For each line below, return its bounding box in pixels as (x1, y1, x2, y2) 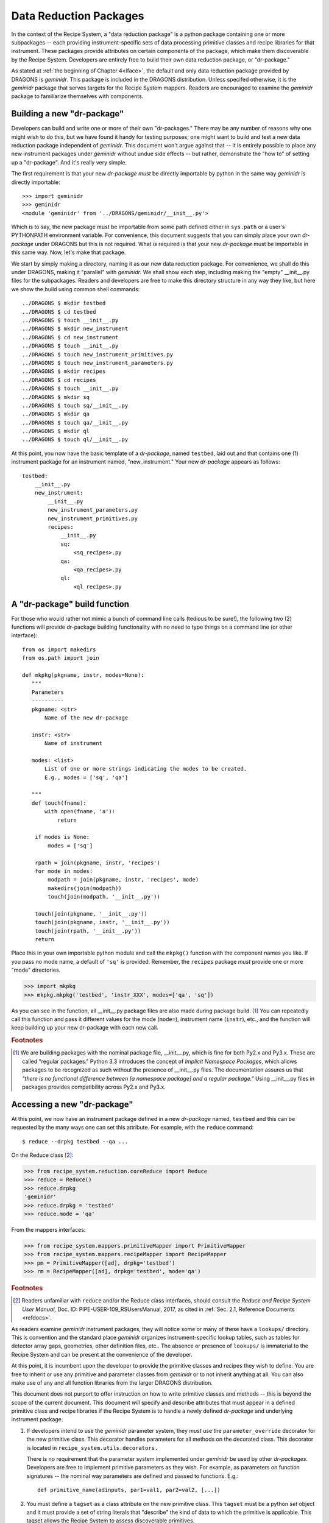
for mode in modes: (34, 868, 93, 874)
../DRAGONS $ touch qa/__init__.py (22, 419, 129, 426)
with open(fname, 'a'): (44, 808, 116, 815)
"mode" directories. (11, 966, 61, 974)
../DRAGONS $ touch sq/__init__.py (22, 402, 129, 409)
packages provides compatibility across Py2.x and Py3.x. (22, 1083, 166, 1090)
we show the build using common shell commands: (11, 285, 140, 292)
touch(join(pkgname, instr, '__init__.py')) (34, 919, 170, 926)
